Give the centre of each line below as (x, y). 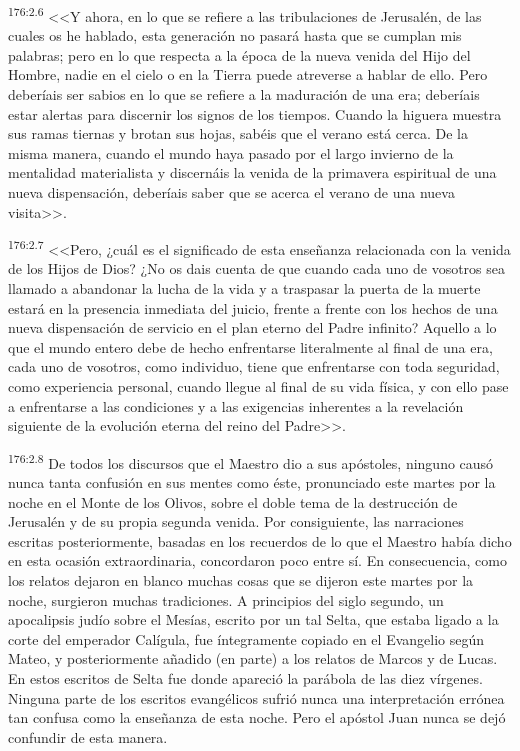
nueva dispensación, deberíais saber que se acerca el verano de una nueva (231, 192)
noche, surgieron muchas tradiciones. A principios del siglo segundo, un (226, 599)
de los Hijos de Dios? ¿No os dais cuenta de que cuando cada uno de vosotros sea (256, 268)
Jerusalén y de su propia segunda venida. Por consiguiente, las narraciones (236, 521)
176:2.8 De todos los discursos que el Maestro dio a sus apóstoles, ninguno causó (251, 461)
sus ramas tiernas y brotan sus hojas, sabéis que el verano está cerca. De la (238, 133)
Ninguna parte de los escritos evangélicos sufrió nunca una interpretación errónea (256, 697)
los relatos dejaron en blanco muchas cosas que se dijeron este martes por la (241, 580)
